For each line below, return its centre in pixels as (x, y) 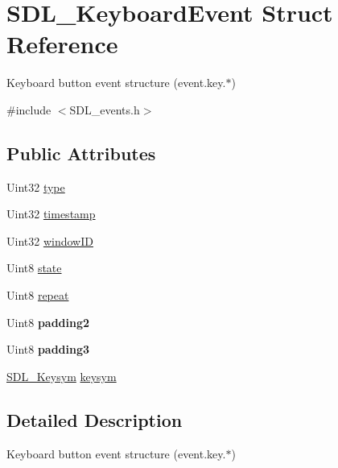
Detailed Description (95, 419)
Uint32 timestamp (51, 214)
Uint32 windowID (50, 240)
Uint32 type (36, 186)
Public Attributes (81, 153)
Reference (62, 44)
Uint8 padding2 (48, 322)
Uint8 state (34, 268)
